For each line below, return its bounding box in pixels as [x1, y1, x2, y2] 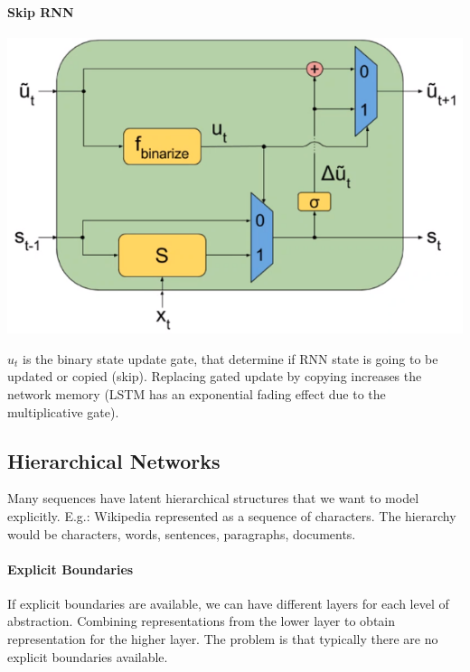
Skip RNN [7, 2, 74, 21]
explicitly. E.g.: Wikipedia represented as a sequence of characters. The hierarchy [7, 506, 456, 525]
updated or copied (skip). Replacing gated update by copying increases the [7, 367, 422, 386]
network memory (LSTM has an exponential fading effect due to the [7, 384, 386, 403]
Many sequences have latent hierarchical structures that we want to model [7, 489, 419, 508]
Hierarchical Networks [7, 446, 221, 474]
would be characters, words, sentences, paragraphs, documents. [7, 524, 356, 543]
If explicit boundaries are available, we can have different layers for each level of [7, 593, 449, 612]
